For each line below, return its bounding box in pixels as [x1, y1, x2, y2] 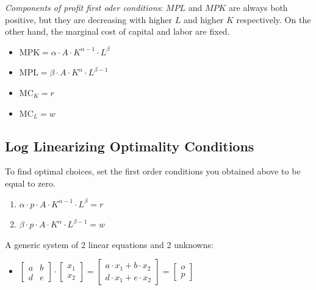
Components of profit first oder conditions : [5, 1, 163, 13]
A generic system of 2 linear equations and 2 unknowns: [5, 238, 214, 250]
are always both [229, 1, 288, 13]
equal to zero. [5, 176, 56, 189]
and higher [183, 13, 224, 26]
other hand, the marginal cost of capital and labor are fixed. [5, 25, 230, 38]
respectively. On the [236, 13, 311, 26]
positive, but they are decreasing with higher [5, 13, 173, 26]
